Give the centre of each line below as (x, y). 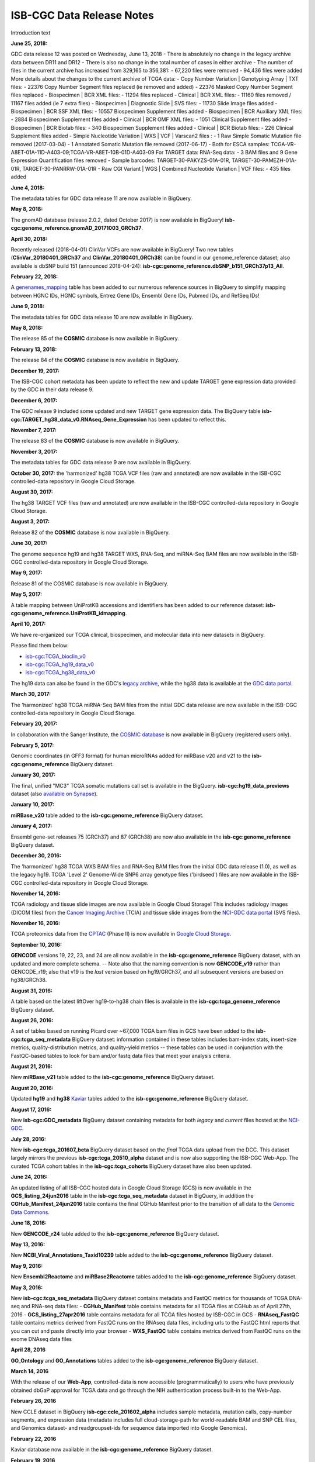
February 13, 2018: (34, 349)
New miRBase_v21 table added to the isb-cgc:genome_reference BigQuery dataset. (113, 1077)
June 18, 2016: (29, 1223)
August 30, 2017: (32, 492)
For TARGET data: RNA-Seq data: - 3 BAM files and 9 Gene (226, 153)
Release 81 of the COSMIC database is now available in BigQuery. (90, 583)
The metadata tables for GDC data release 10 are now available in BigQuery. (102, 317)
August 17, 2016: (31, 1109)
